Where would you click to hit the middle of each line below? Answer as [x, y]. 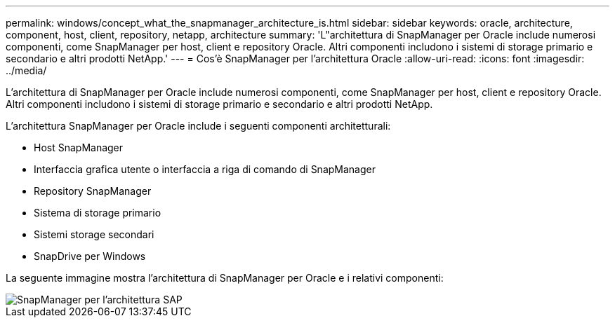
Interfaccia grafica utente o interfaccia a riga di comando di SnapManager [205, 169]
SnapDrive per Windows [90, 256]
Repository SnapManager [93, 191]
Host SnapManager [79, 147]
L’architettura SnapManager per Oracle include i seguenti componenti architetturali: [198, 126]
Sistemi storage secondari [94, 234]
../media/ [26, 70]
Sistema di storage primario [98, 213]
